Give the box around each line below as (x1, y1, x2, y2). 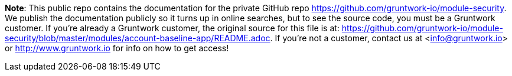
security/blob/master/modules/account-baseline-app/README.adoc (5, 33, 270, 43)
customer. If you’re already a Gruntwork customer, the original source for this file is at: (5, 23, 340, 33)
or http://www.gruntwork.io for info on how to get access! (5, 43, 229, 53)
